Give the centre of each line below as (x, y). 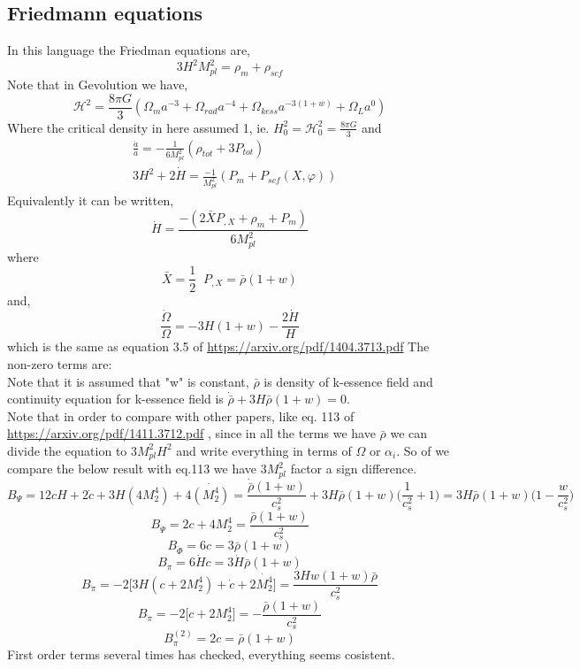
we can (409, 433)
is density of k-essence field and (348, 381)
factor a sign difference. (354, 469)
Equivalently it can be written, (91, 200)
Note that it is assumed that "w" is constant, (128, 381)
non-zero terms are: (60, 363)
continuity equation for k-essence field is (115, 399)
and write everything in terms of (264, 450)
